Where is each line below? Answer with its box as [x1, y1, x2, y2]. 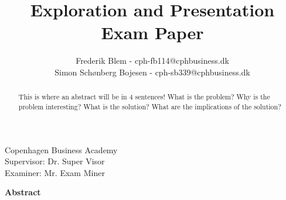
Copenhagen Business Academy [5, 143, 118, 156]
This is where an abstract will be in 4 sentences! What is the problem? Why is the [18, 92, 270, 102]
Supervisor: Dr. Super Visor [5, 155, 105, 167]
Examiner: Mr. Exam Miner [5, 166, 105, 178]
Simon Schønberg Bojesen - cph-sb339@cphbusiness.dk [55, 65, 250, 78]
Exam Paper [101, 20, 204, 44]
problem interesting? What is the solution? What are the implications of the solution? [18, 101, 281, 111]
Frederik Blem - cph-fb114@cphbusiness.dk [76, 54, 229, 67]
